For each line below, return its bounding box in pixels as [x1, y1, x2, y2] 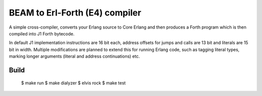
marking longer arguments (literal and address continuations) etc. [9, 53, 140, 59]
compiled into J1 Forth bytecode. [9, 31, 75, 36]
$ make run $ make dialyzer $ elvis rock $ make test [21, 80, 126, 86]
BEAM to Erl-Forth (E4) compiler [9, 7, 142, 18]
